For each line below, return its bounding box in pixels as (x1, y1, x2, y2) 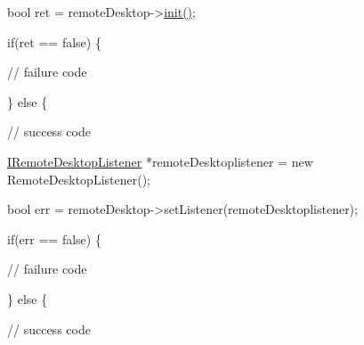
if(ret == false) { (7, 32, 101, 51)
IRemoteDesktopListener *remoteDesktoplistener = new (7, 152, 313, 170)
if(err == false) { (7, 229, 101, 248)
